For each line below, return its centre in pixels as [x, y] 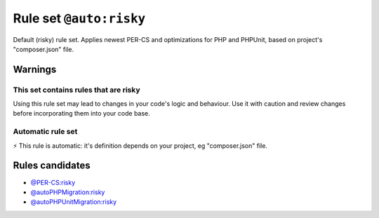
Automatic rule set [45, 132]
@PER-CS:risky [53, 182]
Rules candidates [52, 166]
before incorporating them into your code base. [81, 114]
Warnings [35, 69]
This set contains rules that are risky [77, 90]
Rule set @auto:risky [79, 18]
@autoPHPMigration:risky [68, 192]
